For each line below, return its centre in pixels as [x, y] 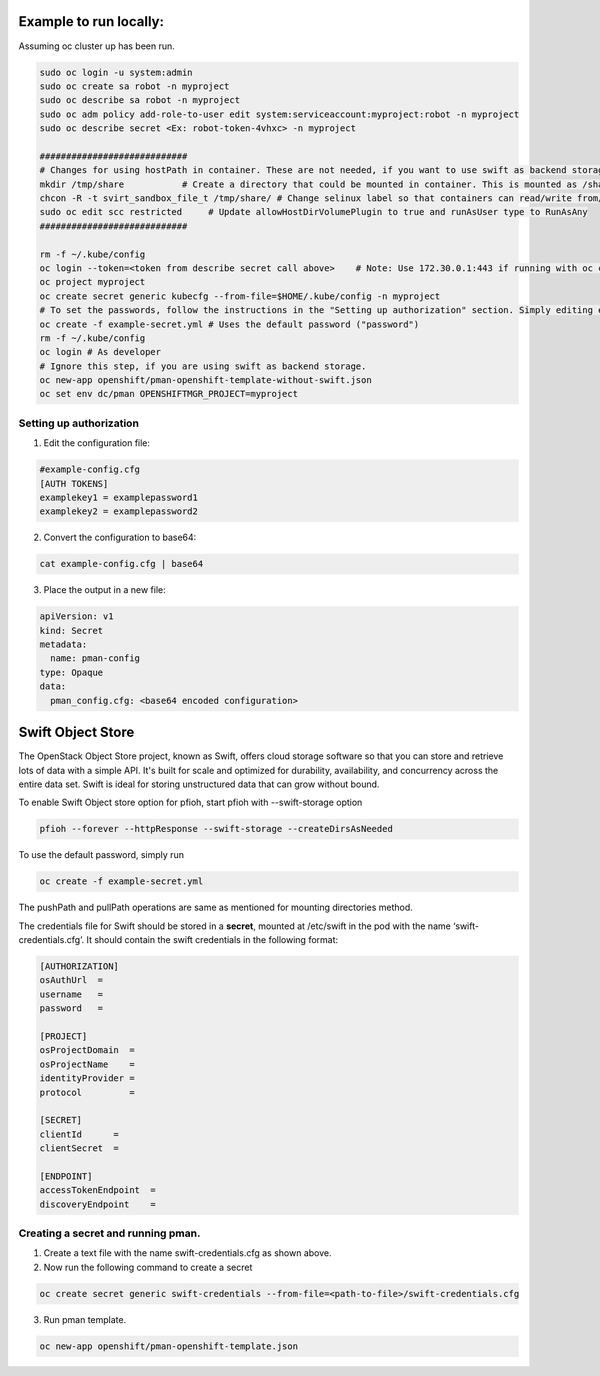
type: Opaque [71, 672]
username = [71, 994]
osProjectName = [87, 1064]
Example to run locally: [91, 21]
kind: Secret [71, 630]
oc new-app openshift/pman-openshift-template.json [169, 1346]
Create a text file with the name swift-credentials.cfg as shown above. [187, 1253]
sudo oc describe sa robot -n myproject [139, 100]
